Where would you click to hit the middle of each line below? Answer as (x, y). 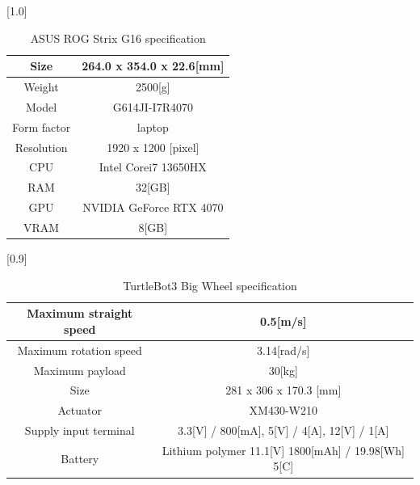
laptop (153, 127)
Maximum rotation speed (80, 350)
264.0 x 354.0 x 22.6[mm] (153, 66)
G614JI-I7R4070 (153, 106)
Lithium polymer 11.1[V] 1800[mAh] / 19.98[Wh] (283, 450)
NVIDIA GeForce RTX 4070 (153, 207)
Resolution (41, 147)
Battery (80, 458)
